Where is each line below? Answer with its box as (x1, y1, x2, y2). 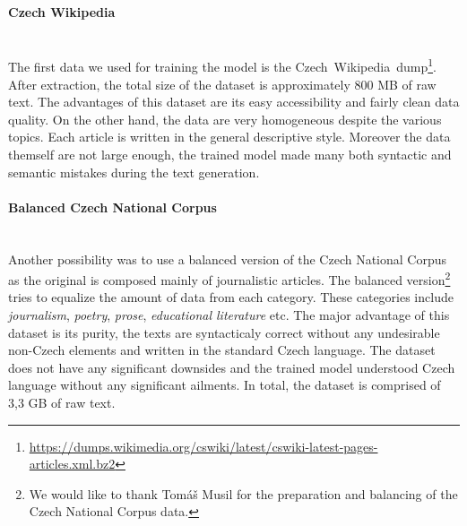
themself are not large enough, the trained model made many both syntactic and (8, 145, 452, 164)
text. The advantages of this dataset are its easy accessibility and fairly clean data (8, 92, 460, 111)
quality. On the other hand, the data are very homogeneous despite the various (8, 109, 442, 128)
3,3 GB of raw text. (8, 393, 116, 411)
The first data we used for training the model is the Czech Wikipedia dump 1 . (8, 55, 437, 76)
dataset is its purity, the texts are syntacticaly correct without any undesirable (8, 323, 440, 341)
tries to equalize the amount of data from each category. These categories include (8, 288, 454, 306)
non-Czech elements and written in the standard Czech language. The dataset (8, 341, 436, 359)
